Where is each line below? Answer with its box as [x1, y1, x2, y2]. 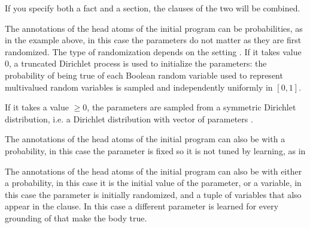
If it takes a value [5, 101, 69, 113]
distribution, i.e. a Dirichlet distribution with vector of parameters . [5, 112, 253, 125]
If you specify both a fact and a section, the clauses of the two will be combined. [5, 2, 300, 14]
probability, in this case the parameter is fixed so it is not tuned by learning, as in [5, 144, 306, 157]
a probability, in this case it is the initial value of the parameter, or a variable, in [5, 176, 302, 189]
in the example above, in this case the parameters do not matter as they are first [5, 34, 302, 46]
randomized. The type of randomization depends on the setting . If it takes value [5, 45, 302, 58]
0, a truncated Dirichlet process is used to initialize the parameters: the [5, 57, 267, 70]
